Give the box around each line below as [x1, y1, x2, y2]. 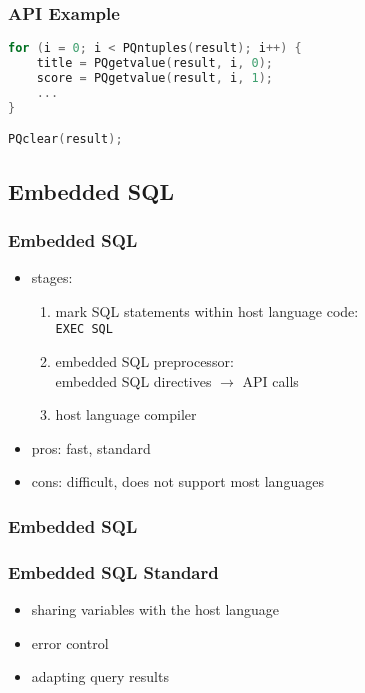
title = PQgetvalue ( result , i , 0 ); [36, 56, 273, 71]
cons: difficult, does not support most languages [31, 471, 324, 492]
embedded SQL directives [55, 370, 212, 391]
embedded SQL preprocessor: [55, 350, 234, 371]
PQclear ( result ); [8, 132, 123, 147]
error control [31, 632, 109, 653]
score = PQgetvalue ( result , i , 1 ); [36, 70, 273, 85]
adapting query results [31, 666, 169, 687]
